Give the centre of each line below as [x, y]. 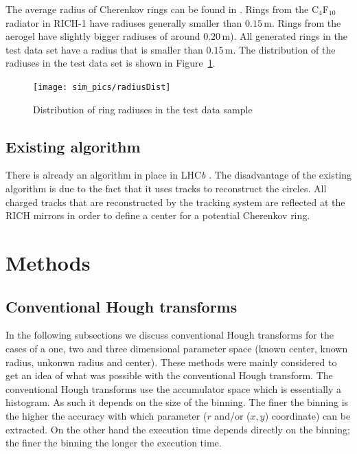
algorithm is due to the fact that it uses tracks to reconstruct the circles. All [166, 189]
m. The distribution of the [280, 49]
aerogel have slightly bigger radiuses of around [103, 36]
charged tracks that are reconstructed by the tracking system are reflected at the [175, 202]
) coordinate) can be [308, 415]
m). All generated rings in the [285, 36]
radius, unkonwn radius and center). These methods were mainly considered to [171, 362]
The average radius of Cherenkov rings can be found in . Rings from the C [162, 9]
